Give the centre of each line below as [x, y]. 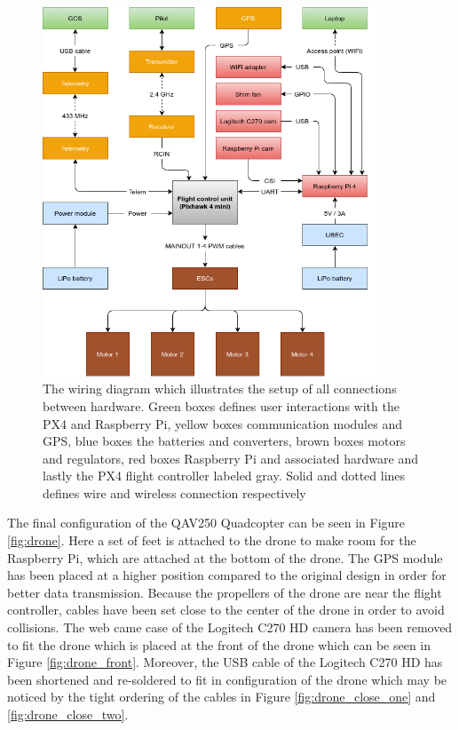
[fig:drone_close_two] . [68, 714]
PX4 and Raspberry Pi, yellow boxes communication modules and [222, 423]
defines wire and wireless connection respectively [174, 492]
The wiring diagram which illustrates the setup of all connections [220, 389]
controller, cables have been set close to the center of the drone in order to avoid [226, 610]
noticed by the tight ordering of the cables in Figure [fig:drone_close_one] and [222, 697]
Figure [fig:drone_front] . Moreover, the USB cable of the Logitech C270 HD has [225, 662]
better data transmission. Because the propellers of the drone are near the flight [225, 592]
